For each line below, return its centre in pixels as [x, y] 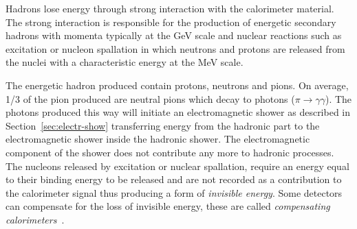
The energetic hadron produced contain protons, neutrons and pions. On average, [177, 85]
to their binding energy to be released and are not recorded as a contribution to [174, 179]
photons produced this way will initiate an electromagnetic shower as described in [178, 112]
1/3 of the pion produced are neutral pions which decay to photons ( [150, 98]
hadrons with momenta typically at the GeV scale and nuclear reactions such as [174, 35]
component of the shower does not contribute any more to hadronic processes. [170, 152]
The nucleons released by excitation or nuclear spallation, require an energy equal [177, 166]
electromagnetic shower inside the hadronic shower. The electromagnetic [158, 139]
